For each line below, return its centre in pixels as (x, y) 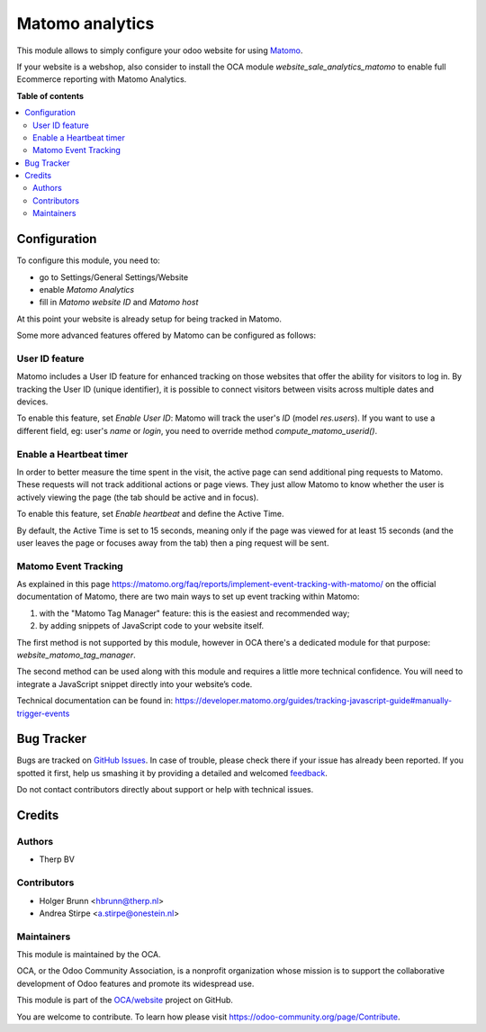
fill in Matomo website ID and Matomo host (119, 303)
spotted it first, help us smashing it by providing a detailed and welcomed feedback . (172, 773)
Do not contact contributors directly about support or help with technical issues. (165, 790)
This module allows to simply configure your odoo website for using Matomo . (160, 50)
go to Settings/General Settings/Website (114, 277)
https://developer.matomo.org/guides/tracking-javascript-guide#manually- (314, 701)
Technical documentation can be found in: (95, 701)
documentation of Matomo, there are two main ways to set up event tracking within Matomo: (188, 597)
